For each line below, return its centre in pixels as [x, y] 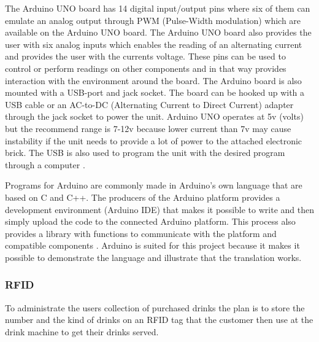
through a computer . [45, 164]
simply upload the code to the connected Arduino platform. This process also [150, 221]
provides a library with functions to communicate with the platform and [141, 233]
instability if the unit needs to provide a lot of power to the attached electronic [154, 140]
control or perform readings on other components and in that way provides [146, 68]
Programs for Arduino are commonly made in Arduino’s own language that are [154, 185]
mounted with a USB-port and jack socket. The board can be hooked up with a [155, 92]
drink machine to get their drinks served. [82, 331]
